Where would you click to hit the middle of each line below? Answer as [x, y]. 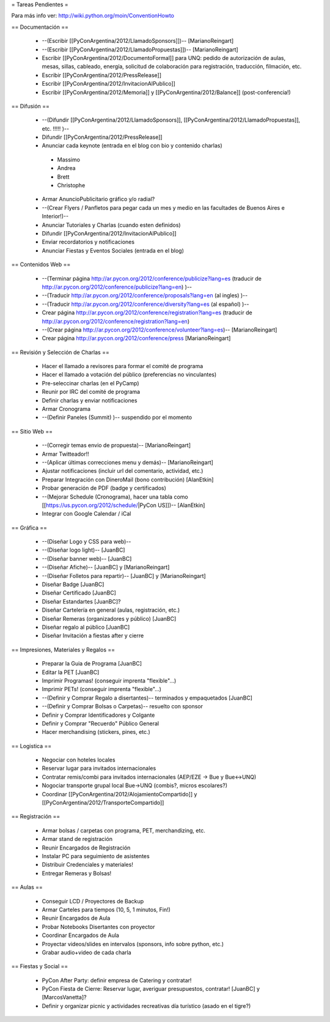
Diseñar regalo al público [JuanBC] [86, 627]
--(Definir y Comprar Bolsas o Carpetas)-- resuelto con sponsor [122, 706]
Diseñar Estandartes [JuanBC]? [81, 601]
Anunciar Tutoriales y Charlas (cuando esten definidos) [111, 225]
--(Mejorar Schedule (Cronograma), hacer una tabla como [115, 497]
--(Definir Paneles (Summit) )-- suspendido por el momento [117, 417]
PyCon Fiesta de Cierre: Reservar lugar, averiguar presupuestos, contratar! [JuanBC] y [151, 989]
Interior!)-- [55, 217]
